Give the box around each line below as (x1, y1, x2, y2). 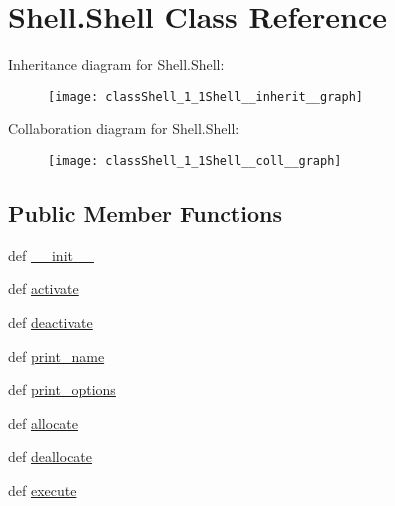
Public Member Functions (8, 198, 282, 229)
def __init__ (8, 244, 94, 265)
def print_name (8, 345, 105, 366)
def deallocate (8, 446, 93, 467)
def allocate (8, 412, 79, 433)
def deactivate (8, 312, 93, 333)
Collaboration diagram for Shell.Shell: (8, 118, 240, 139)
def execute (8, 479, 77, 500)
